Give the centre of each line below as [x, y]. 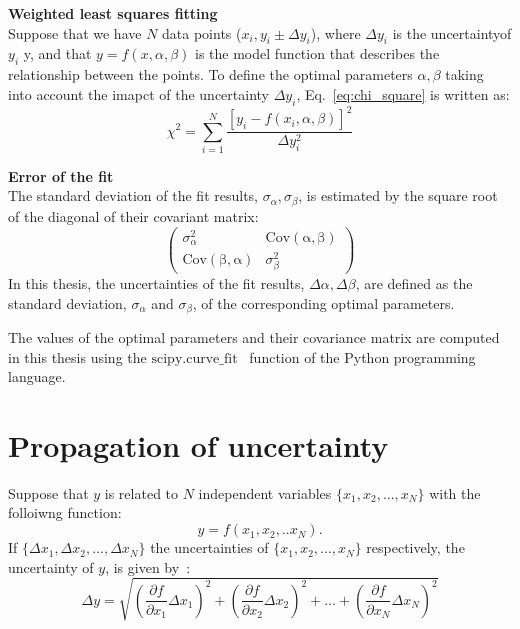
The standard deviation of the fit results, [133, 195]
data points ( [202, 32]
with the [455, 492]
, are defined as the [414, 282]
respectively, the [415, 547]
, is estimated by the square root [398, 195]
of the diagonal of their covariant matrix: [133, 215]
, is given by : [148, 566]
